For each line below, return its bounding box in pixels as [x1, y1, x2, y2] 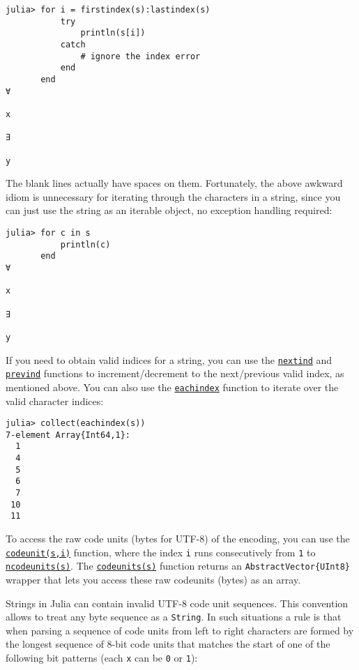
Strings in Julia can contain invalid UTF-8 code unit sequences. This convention [6, 595, 349, 610]
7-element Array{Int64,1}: [6, 429, 130, 440]
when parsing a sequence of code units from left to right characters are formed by [6, 623, 354, 637]
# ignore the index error [80, 51, 201, 61]
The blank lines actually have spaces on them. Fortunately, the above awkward [6, 176, 343, 190]
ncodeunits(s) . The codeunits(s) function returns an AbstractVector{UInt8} [6, 558, 350, 573]
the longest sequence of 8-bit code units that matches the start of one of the [6, 637, 330, 651]
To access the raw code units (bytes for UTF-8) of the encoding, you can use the [6, 531, 350, 545]
